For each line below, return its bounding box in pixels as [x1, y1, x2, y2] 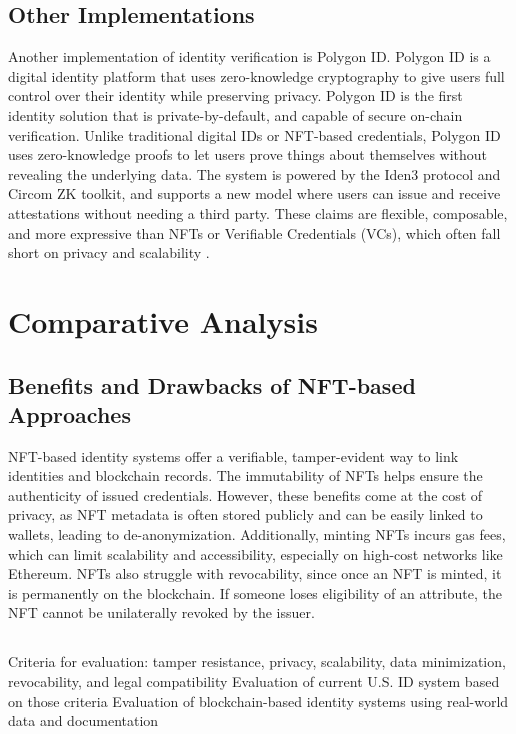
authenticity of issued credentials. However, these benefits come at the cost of [8, 484, 483, 505]
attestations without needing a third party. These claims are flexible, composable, [8, 202, 508, 223]
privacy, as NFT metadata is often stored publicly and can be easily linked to [8, 504, 483, 525]
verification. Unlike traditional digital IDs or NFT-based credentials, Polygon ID [8, 124, 501, 145]
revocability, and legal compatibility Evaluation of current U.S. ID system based [8, 671, 500, 692]
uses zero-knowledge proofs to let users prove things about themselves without [8, 144, 488, 165]
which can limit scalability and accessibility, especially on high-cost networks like [8, 543, 503, 564]
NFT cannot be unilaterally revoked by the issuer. [8, 602, 315, 623]
